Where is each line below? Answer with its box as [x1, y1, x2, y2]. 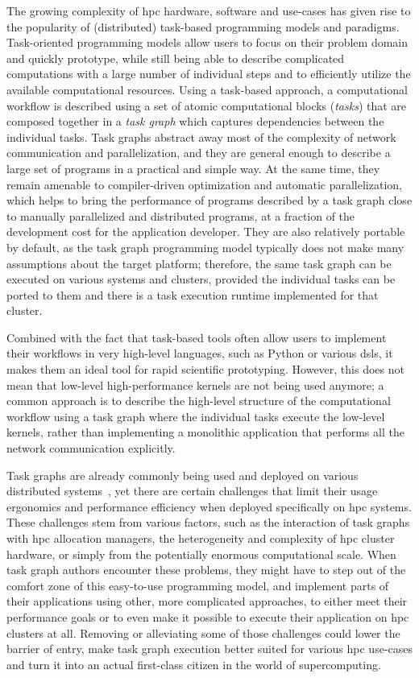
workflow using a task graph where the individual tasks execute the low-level [6, 407, 385, 424]
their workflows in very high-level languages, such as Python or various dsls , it [6, 345, 393, 362]
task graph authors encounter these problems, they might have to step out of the [6, 561, 406, 578]
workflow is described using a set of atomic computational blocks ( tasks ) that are [6, 97, 407, 114]
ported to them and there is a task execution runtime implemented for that [6, 286, 379, 303]
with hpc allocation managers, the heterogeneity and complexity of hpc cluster [6, 530, 395, 546]
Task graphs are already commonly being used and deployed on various [6, 466, 359, 483]
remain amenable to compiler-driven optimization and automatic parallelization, [6, 176, 402, 192]
